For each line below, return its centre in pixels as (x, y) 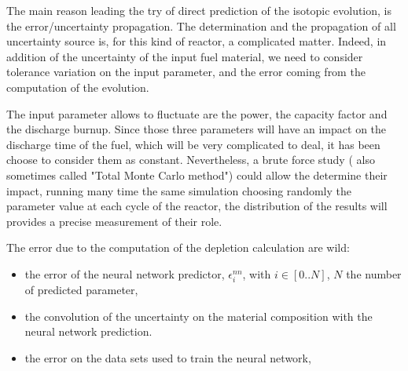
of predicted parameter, (81, 290)
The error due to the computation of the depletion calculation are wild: (178, 247)
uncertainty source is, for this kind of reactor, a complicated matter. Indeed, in (197, 41)
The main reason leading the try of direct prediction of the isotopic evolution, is (199, 10)
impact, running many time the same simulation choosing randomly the (179, 190)
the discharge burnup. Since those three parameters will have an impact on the (197, 129)
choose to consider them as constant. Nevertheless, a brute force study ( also (191, 160)
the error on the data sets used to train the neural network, (168, 357)
